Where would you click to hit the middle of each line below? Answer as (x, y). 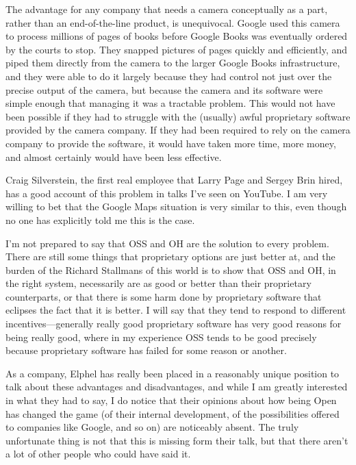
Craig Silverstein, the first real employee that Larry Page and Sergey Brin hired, (174, 180)
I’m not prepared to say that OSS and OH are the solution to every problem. (167, 243)
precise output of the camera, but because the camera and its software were (164, 89)
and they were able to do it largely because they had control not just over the (169, 76)
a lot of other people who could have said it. (98, 454)
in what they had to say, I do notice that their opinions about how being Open (171, 400)
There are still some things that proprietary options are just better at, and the (170, 256)
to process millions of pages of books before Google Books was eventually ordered (177, 36)
